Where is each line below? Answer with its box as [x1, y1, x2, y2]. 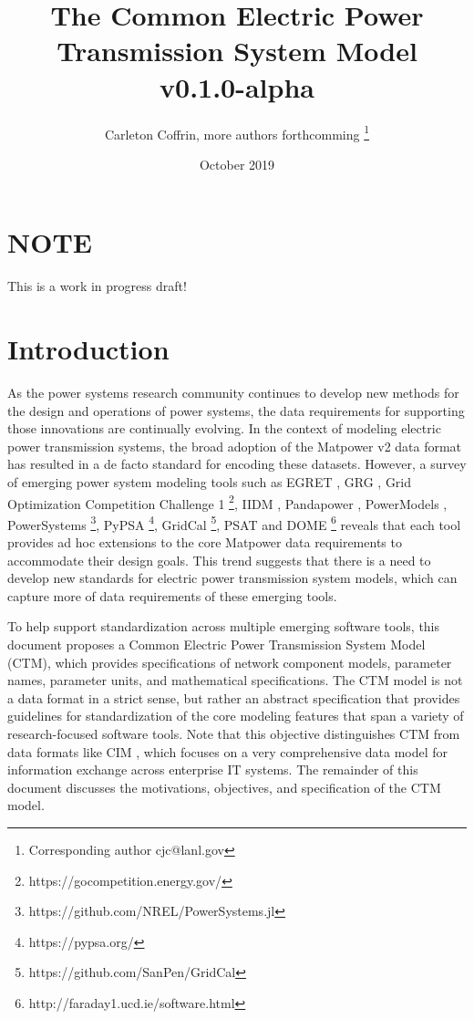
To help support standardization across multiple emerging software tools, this [7, 617, 440, 636]
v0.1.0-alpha [160, 68, 314, 105]
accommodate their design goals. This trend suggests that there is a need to [7, 550, 431, 569]
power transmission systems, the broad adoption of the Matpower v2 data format [7, 436, 462, 455]
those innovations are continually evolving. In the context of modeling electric [7, 419, 441, 438]
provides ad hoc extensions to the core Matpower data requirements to [7, 533, 402, 552]
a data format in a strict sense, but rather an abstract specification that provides [7, 688, 460, 707]
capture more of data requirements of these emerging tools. [7, 586, 337, 605]
